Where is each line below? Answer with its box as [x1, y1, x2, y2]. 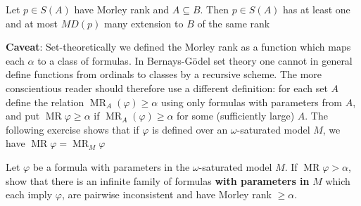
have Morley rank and [74, 2, 170, 16]
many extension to [103, 15, 184, 30]
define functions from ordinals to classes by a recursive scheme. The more [6, 67, 322, 82]
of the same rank [197, 15, 270, 30]
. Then [200, 2, 229, 16]
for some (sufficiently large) [177, 108, 295, 123]
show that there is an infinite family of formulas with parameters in [6, 173, 310, 188]
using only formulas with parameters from [160, 94, 342, 109]
